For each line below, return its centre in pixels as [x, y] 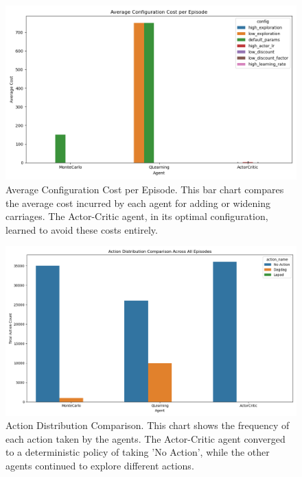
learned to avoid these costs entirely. [82, 229]
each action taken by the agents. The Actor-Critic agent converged [146, 438]
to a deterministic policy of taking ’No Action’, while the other [138, 452]
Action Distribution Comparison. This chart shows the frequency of [148, 425]
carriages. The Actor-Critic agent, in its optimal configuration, [137, 216]
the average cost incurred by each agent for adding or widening [138, 203]
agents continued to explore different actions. [100, 465]
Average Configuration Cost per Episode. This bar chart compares [145, 189]
